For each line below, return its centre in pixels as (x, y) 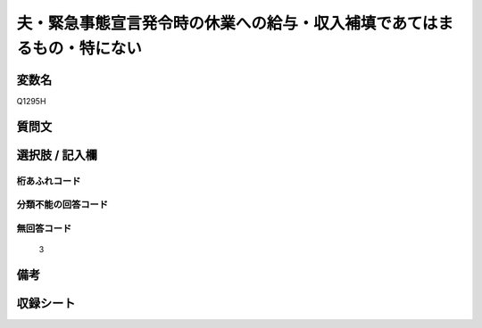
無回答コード (44, 228)
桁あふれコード (49, 181)
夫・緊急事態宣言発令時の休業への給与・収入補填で (204, 23)
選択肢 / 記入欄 (57, 155)
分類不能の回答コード (62, 205)
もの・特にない (87, 48)
